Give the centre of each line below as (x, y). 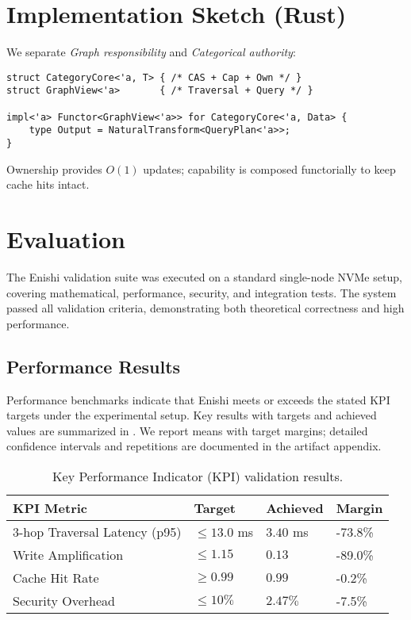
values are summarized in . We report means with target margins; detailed (187, 430)
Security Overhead (64, 600)
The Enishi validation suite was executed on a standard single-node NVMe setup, (204, 276)
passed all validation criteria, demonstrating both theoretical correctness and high (205, 308)
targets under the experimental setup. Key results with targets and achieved (192, 415)
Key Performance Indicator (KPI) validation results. (198, 476)
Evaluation (66, 239)
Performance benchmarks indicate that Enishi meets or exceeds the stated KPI (198, 399)
